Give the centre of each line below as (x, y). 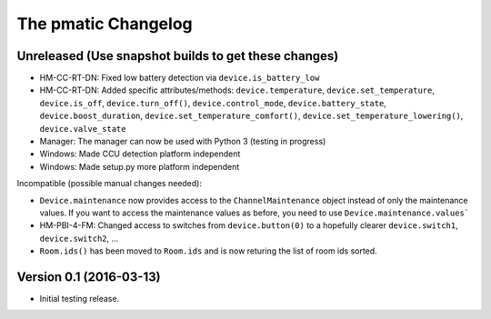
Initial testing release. (80, 299)
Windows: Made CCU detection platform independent (140, 154)
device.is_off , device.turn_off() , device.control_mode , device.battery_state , (213, 103)
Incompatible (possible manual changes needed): (109, 184)
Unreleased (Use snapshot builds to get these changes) (178, 56)
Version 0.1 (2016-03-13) (89, 277)
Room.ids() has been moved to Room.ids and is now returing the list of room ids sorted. (208, 251)
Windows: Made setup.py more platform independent (140, 166)
